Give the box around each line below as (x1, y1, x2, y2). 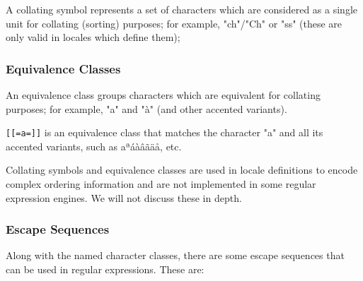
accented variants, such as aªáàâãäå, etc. (6, 138, 182, 153)
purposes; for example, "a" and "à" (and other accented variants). (6, 101, 287, 116)
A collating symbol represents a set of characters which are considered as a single (6, 2, 357, 16)
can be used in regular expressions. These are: (6, 262, 204, 277)
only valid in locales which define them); (6, 30, 180, 44)
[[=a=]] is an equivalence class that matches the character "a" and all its (6, 125, 323, 140)
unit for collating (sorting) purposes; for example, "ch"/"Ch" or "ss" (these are (6, 16, 342, 30)
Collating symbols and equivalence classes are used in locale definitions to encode (6, 162, 358, 177)
